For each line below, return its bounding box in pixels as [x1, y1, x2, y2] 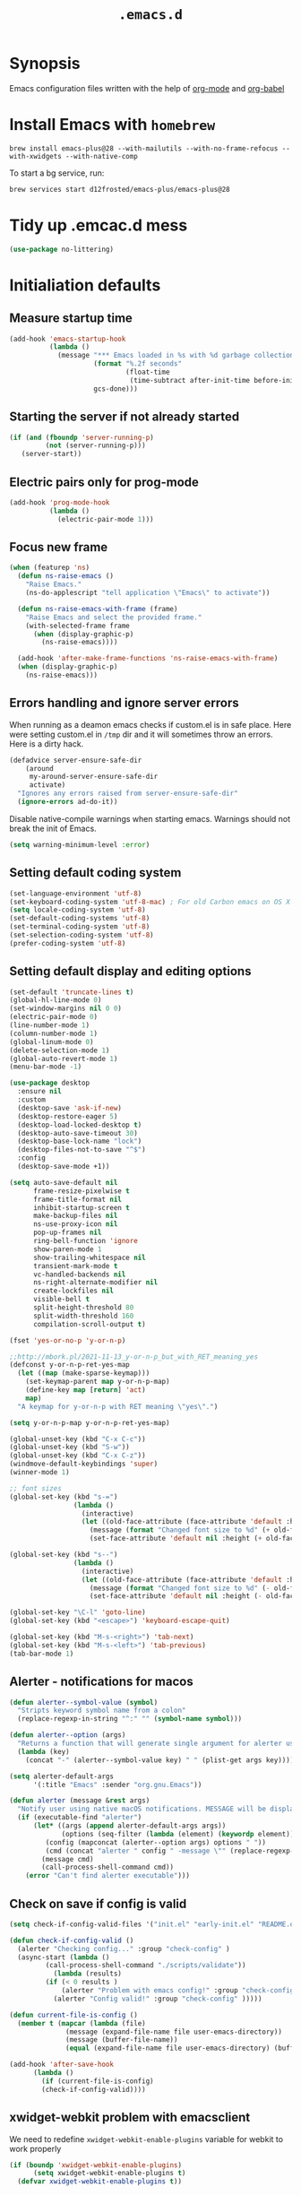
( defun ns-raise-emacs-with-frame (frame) [17, 604, 178, 613]
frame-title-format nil [32, 1195, 123, 1204]
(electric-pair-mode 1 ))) [56, 514, 154, 523]
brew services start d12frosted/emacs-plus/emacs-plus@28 [9, 185, 230, 194]
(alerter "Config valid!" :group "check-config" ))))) [53, 1994, 262, 2003]
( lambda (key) [17, 1747, 70, 1756]
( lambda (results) [53, 1969, 123, 1978]
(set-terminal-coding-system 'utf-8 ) [9, 922, 150, 931]
